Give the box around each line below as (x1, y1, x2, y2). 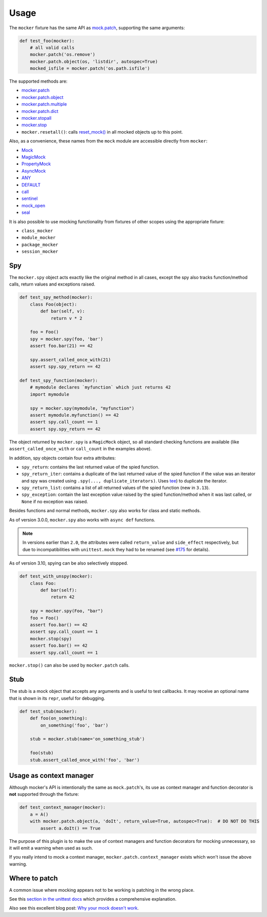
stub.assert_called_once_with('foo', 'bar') (30, 757, 140, 763)
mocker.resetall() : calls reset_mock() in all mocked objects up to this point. (21, 129, 183, 135)
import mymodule (30, 391, 69, 397)
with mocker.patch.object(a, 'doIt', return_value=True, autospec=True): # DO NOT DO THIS (30, 819, 260, 824)
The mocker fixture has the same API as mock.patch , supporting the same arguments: (9, 25, 185, 31)
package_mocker (21, 241, 59, 247)
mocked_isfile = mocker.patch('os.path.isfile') (30, 66, 150, 71)
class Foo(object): (30, 301, 78, 307)
